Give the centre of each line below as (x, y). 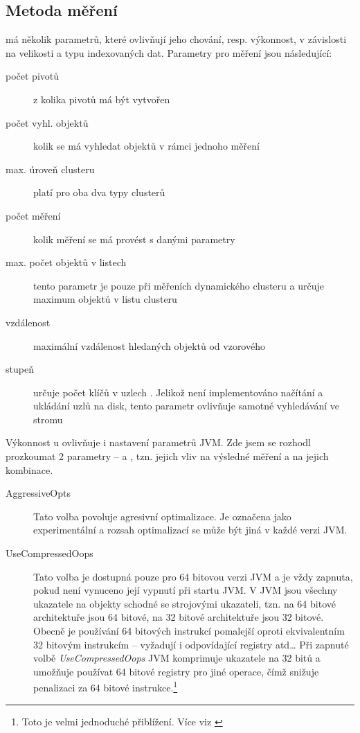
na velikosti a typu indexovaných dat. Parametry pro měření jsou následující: (169, 52)
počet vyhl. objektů (47, 122)
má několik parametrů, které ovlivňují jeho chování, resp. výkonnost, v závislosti (176, 39)
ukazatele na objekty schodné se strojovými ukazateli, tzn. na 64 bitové (184, 603)
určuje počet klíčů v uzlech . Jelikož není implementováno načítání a (178, 392)
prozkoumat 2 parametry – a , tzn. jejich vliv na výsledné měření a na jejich (167, 456)
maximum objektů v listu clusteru (105, 299)
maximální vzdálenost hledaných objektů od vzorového (149, 345)
